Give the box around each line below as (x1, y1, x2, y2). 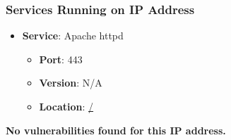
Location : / (39, 99, 94, 113)
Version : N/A (39, 75, 102, 90)
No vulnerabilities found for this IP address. (6, 122, 226, 137)
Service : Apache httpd (22, 28, 124, 43)
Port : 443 (39, 51, 83, 66)
